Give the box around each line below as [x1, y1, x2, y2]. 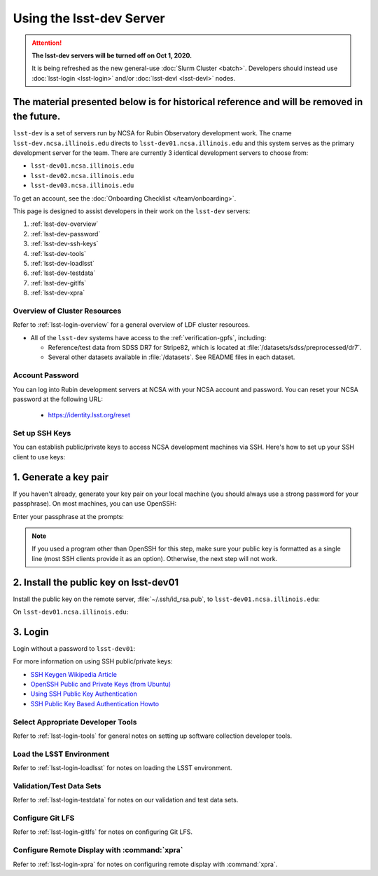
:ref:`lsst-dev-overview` [30, 220, 99, 228]
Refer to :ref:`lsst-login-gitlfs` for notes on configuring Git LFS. [13, 828, 192, 836]
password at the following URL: [13, 395, 103, 403]
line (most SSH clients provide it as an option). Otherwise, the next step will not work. [31, 554, 278, 562]
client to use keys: [13, 452, 66, 461]
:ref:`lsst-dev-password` [30, 229, 101, 238]
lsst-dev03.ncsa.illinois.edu [30, 182, 134, 189]
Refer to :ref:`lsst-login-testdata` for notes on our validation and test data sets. [13, 796, 239, 804]
